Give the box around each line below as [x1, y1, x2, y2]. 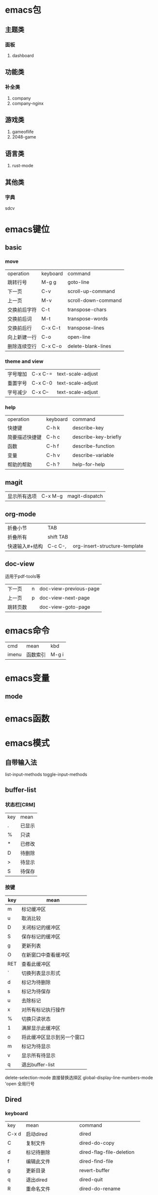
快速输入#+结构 [7, 543, 43, 549]
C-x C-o [41, 342, 62, 349]
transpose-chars [67, 306, 107, 313]
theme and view [5, 358, 44, 365]
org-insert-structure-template [72, 542, 144, 549]
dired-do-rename [79, 1185, 121, 1192]
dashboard [12, 52, 34, 59]
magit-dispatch [67, 493, 103, 500]
